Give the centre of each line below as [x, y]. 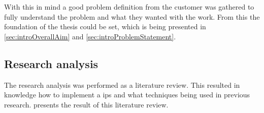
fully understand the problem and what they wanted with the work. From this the [132, 16]
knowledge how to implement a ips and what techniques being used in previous [127, 95]
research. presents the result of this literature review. [86, 104]
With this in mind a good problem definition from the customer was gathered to [129, 7]
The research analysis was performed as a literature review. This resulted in [122, 84]
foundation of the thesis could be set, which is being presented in [105, 26]
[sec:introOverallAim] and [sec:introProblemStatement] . [90, 36]
